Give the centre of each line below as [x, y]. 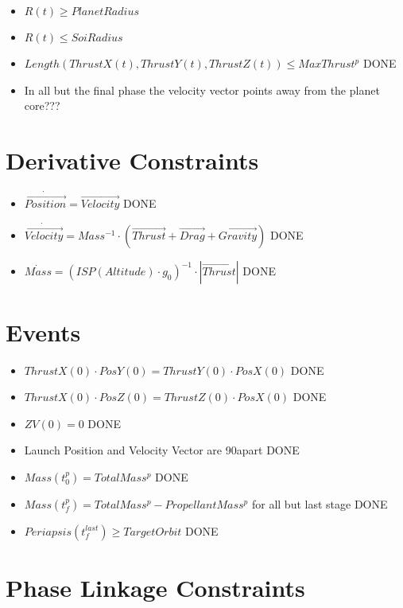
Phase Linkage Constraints [155, 588]
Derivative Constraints [132, 160]
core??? [42, 105]
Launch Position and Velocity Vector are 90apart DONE [162, 450]
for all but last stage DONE [320, 503]
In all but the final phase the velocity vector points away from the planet [202, 90]
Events [43, 331]
